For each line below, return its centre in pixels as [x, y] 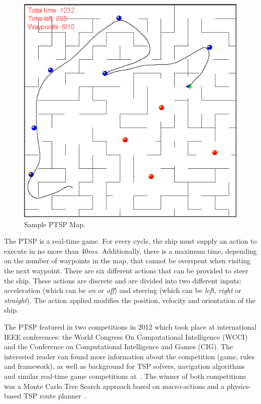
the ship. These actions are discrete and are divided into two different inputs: [123, 280]
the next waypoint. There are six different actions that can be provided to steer [126, 270]
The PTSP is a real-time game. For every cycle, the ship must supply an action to [130, 241]
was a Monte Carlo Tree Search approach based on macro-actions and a [114, 386]
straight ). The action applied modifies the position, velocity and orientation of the [130, 300]
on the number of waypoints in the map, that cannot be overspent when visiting [127, 261]
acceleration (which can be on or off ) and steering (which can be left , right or [123, 290]
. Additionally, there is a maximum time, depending [177, 250]
